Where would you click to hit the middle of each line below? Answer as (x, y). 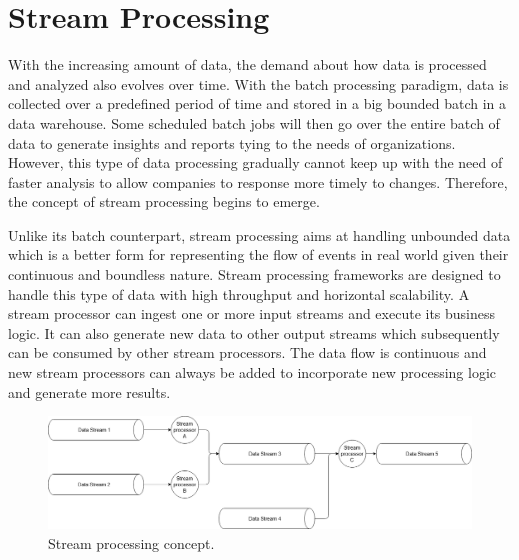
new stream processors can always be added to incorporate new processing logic (252, 372)
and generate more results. (89, 391)
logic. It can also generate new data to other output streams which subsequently (254, 332)
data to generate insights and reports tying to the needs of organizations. (232, 142)
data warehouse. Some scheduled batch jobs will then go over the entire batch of (254, 122)
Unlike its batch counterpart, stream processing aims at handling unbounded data (259, 234)
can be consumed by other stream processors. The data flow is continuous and (247, 352)
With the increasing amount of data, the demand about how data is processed (247, 64)
